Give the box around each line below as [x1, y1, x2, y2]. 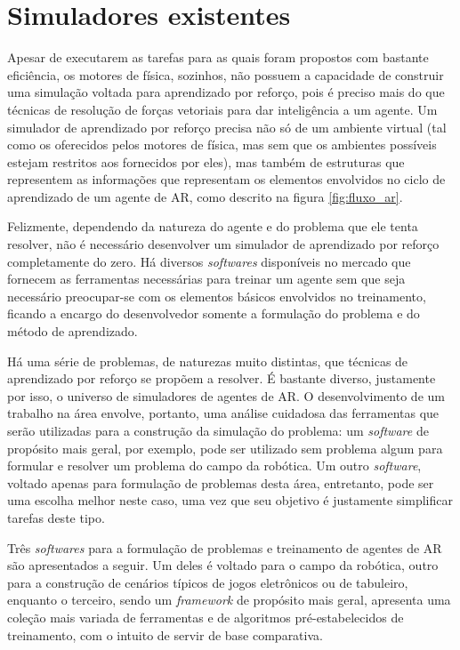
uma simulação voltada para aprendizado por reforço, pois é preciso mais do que [7, 83, 445, 101]
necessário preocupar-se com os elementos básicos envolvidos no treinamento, [7, 286, 426, 305]
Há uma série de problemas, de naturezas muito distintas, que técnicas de [7, 351, 408, 370]
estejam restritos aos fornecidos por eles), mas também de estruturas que [7, 152, 405, 171]
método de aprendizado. [7, 322, 138, 341]
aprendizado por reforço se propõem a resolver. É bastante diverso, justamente [7, 369, 436, 388]
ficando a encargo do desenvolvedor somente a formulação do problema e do [7, 304, 420, 323]
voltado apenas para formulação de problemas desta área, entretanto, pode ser [7, 473, 434, 492]
